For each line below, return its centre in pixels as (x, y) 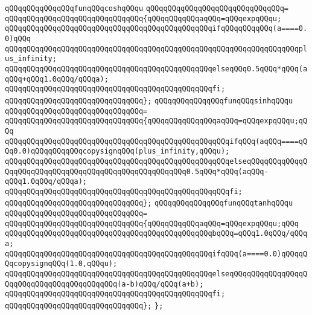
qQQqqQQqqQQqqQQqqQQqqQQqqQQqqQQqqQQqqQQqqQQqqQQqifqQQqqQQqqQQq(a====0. (156, 29)
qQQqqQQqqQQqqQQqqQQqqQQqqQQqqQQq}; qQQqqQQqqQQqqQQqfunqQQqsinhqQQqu (149, 101)
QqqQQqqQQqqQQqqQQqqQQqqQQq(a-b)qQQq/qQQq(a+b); (104, 284)
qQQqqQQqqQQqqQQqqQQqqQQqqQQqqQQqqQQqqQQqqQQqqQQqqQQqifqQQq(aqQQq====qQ (156, 141)
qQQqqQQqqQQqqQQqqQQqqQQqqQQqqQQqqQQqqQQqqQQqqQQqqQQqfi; (124, 191)
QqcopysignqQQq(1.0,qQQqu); (61, 264)
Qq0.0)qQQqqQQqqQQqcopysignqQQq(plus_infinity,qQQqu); (117, 151)
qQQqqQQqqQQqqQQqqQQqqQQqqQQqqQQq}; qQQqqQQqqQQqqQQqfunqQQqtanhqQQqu (149, 203)
